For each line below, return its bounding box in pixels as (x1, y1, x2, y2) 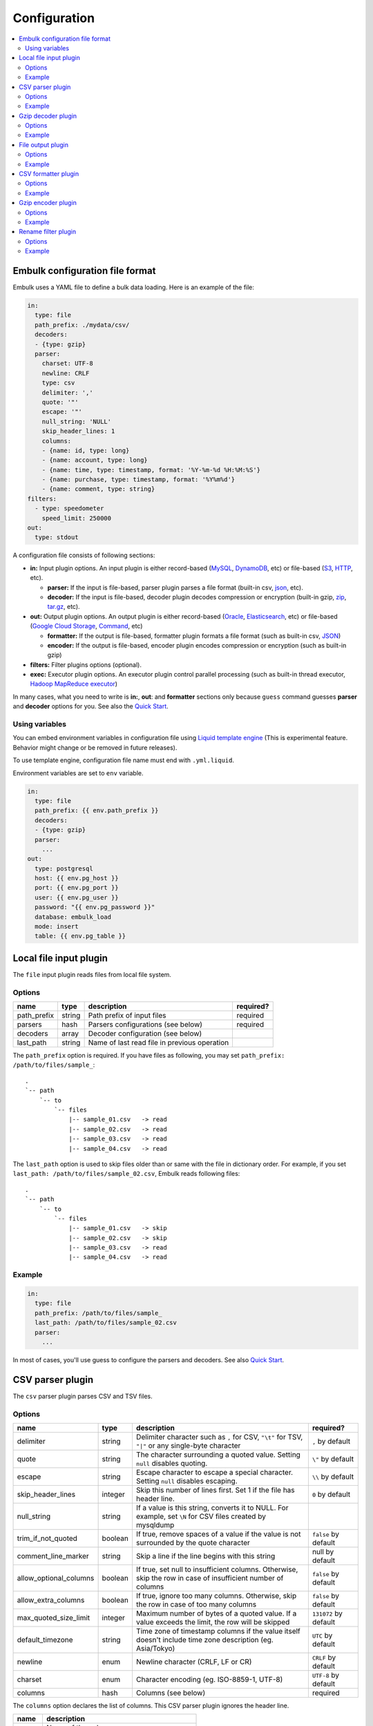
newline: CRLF (41, 369, 90, 377)
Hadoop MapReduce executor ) (30, 680, 117, 688)
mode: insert (35, 922, 79, 931)
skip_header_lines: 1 (41, 427, 115, 435)
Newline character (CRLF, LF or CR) (135, 1657, 252, 1667)
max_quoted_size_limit (17, 1613, 90, 1622)
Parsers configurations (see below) (88, 1020, 203, 1029)
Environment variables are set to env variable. (12, 768, 144, 777)
